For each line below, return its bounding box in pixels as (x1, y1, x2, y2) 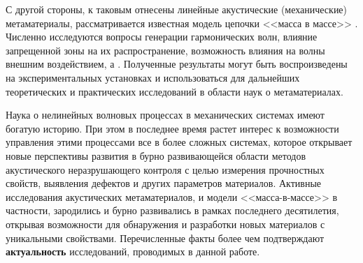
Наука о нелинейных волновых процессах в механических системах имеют (6, 107, 325, 122)
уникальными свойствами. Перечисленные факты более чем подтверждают (6, 230, 325, 245)
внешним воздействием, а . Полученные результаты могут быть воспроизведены (6, 57, 348, 71)
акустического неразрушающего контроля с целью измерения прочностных (6, 162, 325, 176)
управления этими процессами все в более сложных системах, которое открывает (6, 135, 353, 149)
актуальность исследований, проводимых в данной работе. (6, 244, 260, 259)
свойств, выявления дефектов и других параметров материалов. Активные (6, 176, 322, 190)
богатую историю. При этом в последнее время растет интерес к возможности (6, 121, 339, 135)
